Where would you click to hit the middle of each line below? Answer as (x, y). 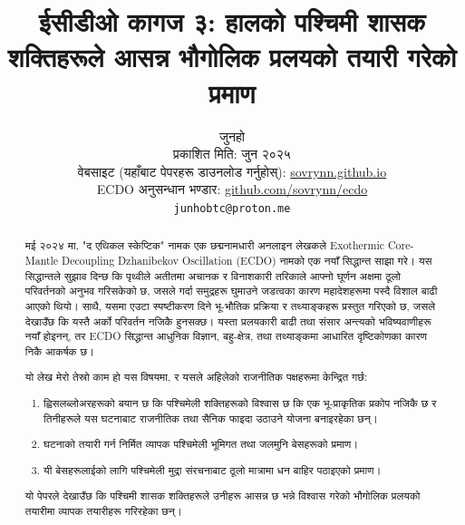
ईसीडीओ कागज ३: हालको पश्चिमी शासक (232, 21)
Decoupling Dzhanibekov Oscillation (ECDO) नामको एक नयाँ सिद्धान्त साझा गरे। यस (247, 260)
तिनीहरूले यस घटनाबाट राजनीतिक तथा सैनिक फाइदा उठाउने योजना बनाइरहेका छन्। (211, 418)
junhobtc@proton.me (232, 208)
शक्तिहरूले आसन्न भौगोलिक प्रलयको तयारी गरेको (232, 57)
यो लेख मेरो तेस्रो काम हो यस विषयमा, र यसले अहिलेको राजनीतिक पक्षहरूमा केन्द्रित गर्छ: (196, 377)
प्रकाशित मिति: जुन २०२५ (232, 154)
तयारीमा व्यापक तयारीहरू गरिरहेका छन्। (103, 510)
